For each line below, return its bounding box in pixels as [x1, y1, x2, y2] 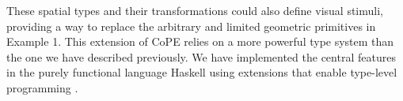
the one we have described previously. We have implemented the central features [6, 48, 396, 65]
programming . [6, 79, 78, 95]
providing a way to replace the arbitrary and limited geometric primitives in [6, 17, 376, 34]
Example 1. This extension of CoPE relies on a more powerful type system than [6, 33, 394, 50]
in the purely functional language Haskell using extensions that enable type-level [6, 64, 397, 80]
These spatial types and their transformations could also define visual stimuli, [6, 2, 383, 18]
